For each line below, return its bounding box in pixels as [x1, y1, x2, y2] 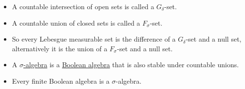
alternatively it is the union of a [12, 43, 108, 53]
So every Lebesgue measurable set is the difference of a [12, 34, 176, 44]
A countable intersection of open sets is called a [12, 1, 154, 11]
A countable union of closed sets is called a [12, 17, 140, 28]
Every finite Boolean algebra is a [12, 75, 110, 86]
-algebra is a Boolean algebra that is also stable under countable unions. [23, 59, 239, 70]
